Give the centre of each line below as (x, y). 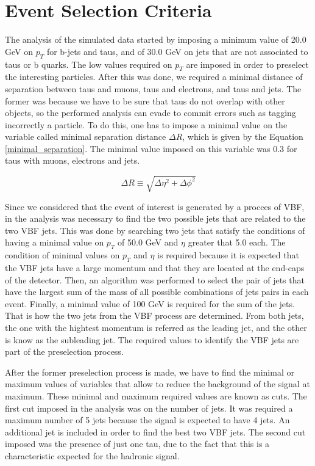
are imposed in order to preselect (247, 64)
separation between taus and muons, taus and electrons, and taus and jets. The (153, 88)
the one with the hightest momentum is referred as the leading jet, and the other (156, 327)
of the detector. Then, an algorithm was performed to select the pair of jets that (155, 279)
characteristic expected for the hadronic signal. (92, 455)
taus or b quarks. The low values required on (89, 64)
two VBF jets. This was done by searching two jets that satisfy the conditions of (155, 230)
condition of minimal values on (62, 255)
